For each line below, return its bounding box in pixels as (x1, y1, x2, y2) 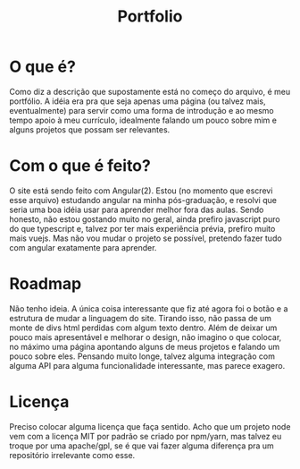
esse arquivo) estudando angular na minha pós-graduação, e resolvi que (9, 194, 277, 205)
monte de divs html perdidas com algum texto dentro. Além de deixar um (9, 322, 278, 333)
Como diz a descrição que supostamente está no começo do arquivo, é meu (9, 86, 291, 97)
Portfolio (117, 6, 183, 27)
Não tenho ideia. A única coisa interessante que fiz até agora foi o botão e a (9, 303, 288, 314)
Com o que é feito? (9, 156, 152, 176)
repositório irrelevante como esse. (9, 449, 136, 460)
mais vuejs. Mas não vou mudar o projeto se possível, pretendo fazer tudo (9, 233, 283, 243)
